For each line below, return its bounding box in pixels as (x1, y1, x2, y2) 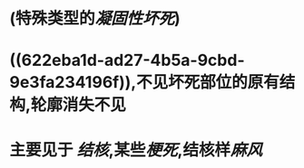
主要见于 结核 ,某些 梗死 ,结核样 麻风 (9, 139, 263, 160)
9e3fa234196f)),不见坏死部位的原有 (9, 72, 279, 93)
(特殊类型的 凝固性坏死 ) (9, 8, 181, 29)
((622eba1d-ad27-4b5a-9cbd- (9, 51, 245, 70)
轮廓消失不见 (30, 95, 127, 116)
